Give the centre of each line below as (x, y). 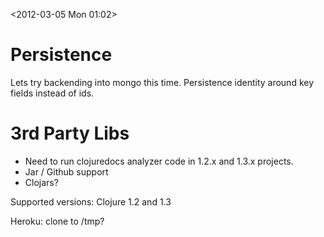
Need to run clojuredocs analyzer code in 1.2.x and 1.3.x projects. (159, 161)
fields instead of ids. (52, 93)
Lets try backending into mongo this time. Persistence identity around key (162, 82)
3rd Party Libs (70, 133)
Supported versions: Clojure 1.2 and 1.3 (91, 201)
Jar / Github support (66, 171)
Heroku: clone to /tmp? (57, 221)
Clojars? (41, 182)
